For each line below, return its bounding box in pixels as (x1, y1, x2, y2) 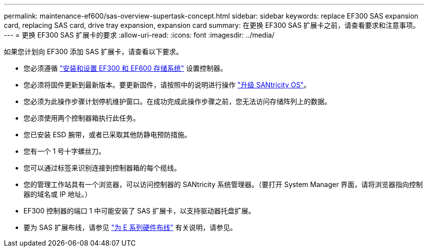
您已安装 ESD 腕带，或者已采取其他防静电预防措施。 (23, 130, 192, 139)
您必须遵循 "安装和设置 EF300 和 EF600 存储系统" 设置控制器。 (23, 64, 227, 72)
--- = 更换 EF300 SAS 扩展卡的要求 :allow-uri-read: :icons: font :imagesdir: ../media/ (4, 31, 275, 39)
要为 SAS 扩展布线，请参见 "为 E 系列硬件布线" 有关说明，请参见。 (23, 223, 237, 231)
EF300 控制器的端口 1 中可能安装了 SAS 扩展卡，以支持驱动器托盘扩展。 (23, 207, 255, 215)
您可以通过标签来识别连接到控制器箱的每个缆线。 (23, 164, 181, 172)
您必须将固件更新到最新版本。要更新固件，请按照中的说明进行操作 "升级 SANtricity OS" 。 (23, 81, 311, 89)
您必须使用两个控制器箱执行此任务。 (23, 114, 140, 122)
